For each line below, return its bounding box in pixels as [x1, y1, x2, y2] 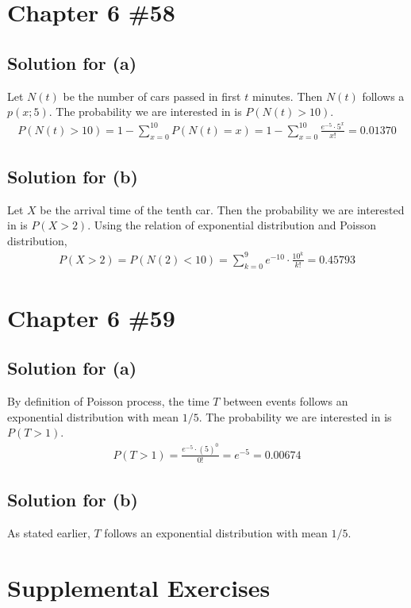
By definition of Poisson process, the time [7, 393, 209, 410]
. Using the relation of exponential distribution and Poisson [87, 217, 376, 233]
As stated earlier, [7, 524, 90, 541]
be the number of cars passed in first [63, 87, 241, 104]
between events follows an [223, 393, 348, 410]
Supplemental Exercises [7, 571, 271, 603]
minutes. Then [252, 87, 323, 104]
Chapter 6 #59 [7, 301, 175, 333]
